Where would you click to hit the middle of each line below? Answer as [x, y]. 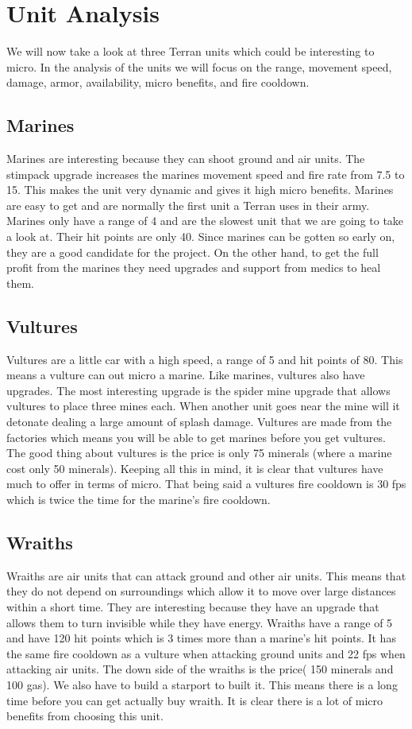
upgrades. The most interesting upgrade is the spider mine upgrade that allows [198, 390]
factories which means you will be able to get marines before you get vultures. [196, 437]
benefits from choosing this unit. [85, 716]
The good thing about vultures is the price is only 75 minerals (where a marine [199, 453]
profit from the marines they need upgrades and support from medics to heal [194, 268]
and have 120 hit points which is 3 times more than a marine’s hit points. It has [201, 638]
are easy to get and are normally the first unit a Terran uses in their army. [188, 205]
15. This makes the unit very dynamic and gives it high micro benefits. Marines [200, 190]
